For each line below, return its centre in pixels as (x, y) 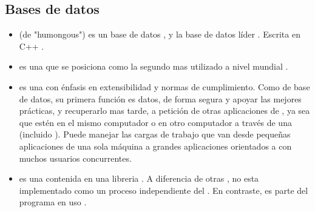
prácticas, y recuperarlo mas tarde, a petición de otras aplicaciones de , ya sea (164, 111)
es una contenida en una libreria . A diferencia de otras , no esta (139, 178)
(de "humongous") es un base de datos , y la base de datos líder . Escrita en (160, 34)
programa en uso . (53, 202)
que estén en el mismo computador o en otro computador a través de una (155, 122)
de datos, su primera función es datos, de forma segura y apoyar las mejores (160, 98)
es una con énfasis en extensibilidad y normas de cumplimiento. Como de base (164, 86)
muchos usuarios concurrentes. (75, 158)
